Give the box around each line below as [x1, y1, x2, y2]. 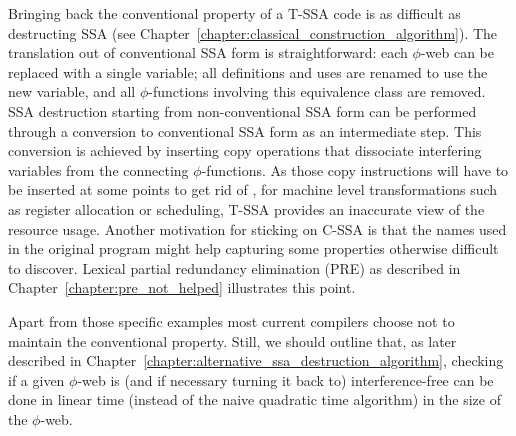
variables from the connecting [8, 159, 189, 180]
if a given [8, 369, 65, 390]
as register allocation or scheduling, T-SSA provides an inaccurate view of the [8, 198, 485, 219]
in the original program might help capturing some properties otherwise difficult [8, 238, 499, 259]
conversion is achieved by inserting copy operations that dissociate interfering [8, 140, 482, 161]
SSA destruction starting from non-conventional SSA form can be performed [8, 100, 477, 121]
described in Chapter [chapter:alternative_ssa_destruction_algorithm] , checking [8, 350, 504, 371]
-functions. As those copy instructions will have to [201, 159, 509, 180]
